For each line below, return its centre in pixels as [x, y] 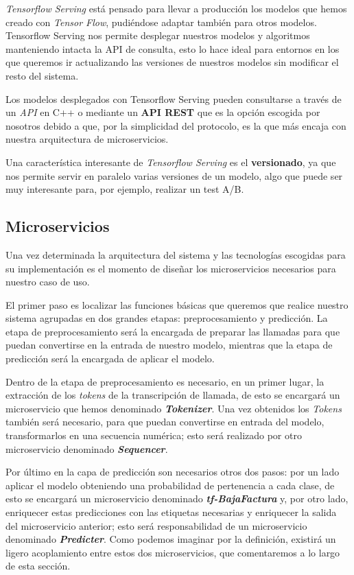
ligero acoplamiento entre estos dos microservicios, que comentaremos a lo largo [173, 552]
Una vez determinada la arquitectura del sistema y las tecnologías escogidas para [176, 254]
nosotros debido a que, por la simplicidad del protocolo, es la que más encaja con [176, 125]
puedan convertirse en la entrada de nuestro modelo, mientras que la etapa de [169, 345]
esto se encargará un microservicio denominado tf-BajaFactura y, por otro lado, [177, 498]
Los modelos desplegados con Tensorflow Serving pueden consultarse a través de [174, 98]
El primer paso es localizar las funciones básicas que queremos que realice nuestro [177, 304]
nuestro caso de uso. [48, 282]
